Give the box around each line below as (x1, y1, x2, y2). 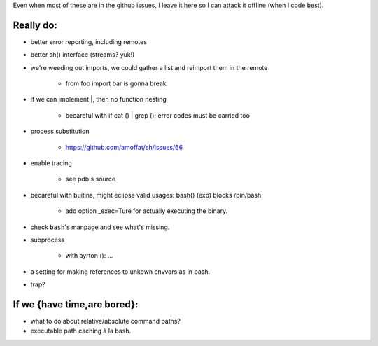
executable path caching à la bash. (30, 326, 132, 335)
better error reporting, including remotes (30, 37, 147, 46)
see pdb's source (65, 175, 115, 184)
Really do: (13, 19, 57, 31)
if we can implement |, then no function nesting (30, 95, 167, 104)
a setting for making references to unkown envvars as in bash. (30, 267, 211, 276)
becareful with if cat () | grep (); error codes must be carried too (65, 111, 250, 119)
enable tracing (30, 159, 73, 167)
